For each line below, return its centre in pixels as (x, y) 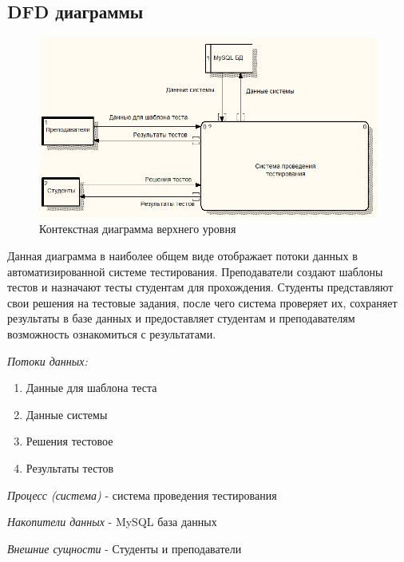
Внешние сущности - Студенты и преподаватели (125, 548)
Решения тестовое (69, 441)
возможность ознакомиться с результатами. (112, 334)
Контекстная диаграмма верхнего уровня (138, 229)
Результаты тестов (70, 467)
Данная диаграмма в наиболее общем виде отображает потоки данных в (182, 256)
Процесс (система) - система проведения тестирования (142, 495)
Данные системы (67, 414)
